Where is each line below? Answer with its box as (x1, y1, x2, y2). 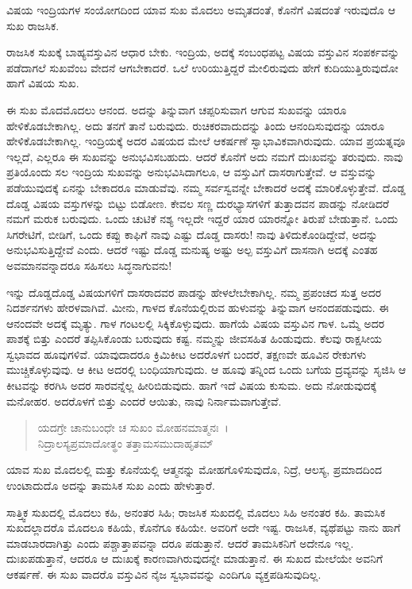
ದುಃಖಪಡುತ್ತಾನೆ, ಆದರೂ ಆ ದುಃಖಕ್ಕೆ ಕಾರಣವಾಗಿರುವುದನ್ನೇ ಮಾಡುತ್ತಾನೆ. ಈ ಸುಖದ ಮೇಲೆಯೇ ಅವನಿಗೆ (6, 550, 383, 567)
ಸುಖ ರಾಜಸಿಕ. (6, 17, 60, 33)
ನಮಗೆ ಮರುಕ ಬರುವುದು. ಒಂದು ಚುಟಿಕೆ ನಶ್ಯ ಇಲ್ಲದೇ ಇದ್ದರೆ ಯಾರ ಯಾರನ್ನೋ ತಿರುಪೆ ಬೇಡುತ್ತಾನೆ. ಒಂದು (6, 210, 399, 227)
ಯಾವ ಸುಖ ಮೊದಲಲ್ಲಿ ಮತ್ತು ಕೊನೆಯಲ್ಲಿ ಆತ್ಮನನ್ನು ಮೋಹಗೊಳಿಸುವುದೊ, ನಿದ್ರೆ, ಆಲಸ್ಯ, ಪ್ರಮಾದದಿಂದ (6, 461, 382, 478)
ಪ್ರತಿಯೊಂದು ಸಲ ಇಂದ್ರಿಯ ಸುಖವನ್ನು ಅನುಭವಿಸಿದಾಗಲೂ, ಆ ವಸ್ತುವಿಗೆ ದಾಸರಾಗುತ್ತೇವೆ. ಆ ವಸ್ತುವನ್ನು (6, 164, 377, 180)
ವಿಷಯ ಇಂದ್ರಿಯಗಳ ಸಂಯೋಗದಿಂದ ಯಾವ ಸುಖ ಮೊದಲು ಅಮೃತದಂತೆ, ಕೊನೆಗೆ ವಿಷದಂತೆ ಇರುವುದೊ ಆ (6, 2, 395, 17)
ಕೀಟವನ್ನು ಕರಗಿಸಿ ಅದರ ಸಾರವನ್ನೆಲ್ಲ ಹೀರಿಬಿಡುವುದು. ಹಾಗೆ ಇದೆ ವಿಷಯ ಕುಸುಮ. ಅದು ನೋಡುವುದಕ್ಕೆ (6, 377, 377, 394)
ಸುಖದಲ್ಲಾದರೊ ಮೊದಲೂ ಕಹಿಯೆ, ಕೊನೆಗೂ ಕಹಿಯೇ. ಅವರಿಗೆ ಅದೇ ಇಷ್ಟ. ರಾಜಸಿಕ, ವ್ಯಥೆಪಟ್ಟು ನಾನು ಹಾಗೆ (6, 519, 401, 536)
